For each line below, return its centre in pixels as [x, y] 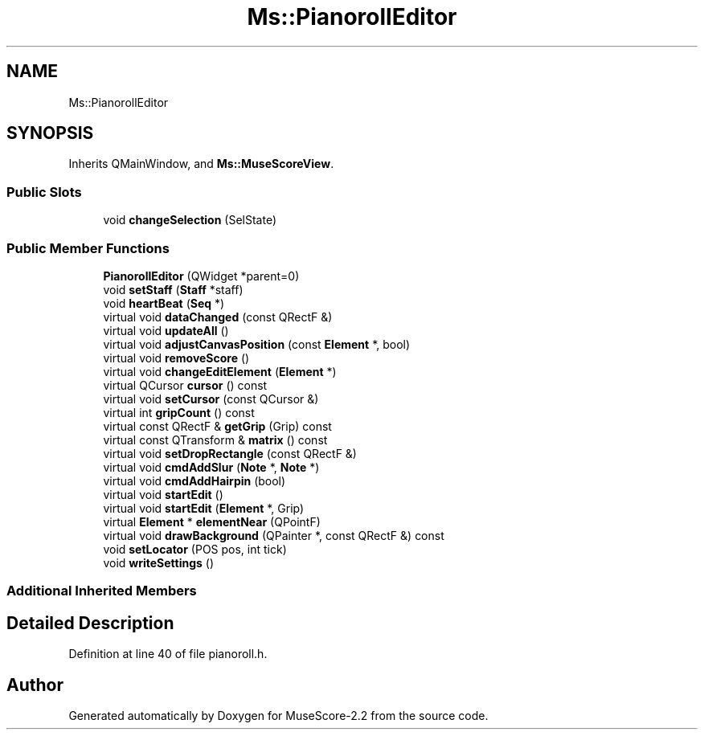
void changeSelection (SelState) [190, 220]
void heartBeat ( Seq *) [164, 303]
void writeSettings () [159, 562]
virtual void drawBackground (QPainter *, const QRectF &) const [274, 535]
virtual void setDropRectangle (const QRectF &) [230, 453]
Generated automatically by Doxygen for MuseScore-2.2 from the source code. [278, 716]
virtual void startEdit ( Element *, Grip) [204, 508]
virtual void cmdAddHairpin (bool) [194, 480]
